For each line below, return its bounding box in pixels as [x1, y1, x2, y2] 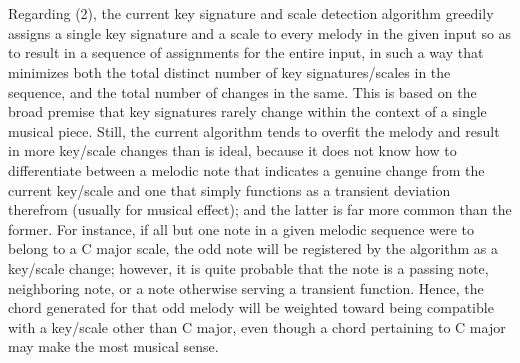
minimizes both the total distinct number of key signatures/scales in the [8, 61, 451, 82]
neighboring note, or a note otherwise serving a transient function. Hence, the [8, 277, 484, 298]
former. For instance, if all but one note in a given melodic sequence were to [8, 218, 474, 239]
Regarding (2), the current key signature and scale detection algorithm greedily [8, 3, 494, 24]
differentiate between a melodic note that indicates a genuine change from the [8, 159, 485, 180]
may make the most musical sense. [8, 336, 219, 357]
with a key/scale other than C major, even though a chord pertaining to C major [8, 316, 506, 337]
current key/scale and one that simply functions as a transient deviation [8, 179, 451, 200]
